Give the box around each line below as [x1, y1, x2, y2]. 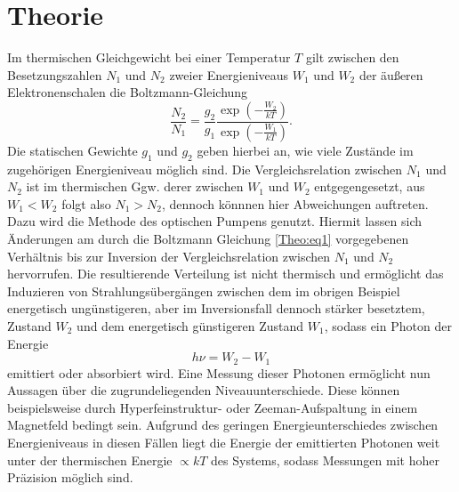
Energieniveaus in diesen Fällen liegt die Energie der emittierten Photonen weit [7, 432, 440, 451]
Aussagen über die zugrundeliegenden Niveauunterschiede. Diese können [7, 381, 400, 399]
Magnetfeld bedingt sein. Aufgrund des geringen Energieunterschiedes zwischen [7, 415, 439, 434]
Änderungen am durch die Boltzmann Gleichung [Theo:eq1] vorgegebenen [7, 229, 409, 247]
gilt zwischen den [305, 48, 399, 67]
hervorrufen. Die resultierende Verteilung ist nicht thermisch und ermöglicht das [7, 264, 444, 283]
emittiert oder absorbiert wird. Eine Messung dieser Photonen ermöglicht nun [7, 363, 431, 382]
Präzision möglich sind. [7, 468, 133, 487]
